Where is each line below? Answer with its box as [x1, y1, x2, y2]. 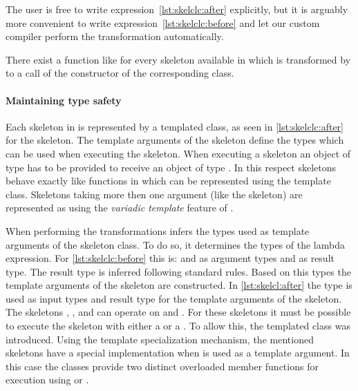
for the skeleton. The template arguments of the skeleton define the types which [6, 133, 344, 147]
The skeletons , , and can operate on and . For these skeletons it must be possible [6, 305, 351, 319]
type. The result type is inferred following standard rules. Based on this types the [6, 264, 351, 278]
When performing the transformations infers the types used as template [6, 223, 310, 238]
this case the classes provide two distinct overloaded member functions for [6, 359, 319, 373]
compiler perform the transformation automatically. [6, 29, 224, 44]
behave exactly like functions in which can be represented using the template [6, 173, 331, 188]
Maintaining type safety [6, 93, 122, 107]
